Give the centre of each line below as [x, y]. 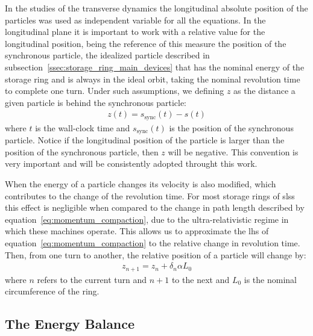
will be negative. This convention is [233, 151]
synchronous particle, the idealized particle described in [107, 55]
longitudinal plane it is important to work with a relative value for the [135, 32]
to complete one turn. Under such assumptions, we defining [115, 91]
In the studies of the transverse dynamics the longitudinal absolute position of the [156, 8]
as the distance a [264, 91]
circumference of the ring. [52, 291]
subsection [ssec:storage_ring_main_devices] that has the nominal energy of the [155, 67]
